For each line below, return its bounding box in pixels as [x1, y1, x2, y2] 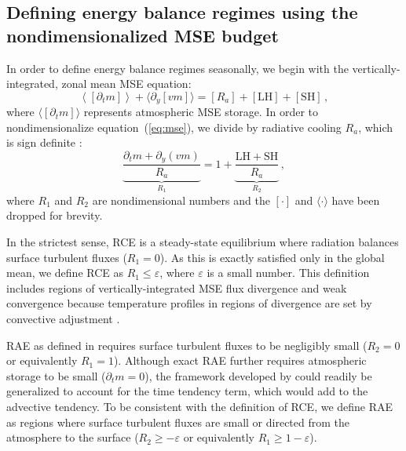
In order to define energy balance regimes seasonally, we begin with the [6, 60, 349, 76]
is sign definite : [6, 134, 82, 151]
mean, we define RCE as [6, 264, 123, 281]
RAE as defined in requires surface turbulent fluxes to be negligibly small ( [6, 336, 368, 353]
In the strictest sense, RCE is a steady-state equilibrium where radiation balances [6, 233, 399, 249]
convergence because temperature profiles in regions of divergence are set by [6, 295, 372, 311]
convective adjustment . [6, 310, 120, 326]
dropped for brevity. [6, 207, 103, 224]
